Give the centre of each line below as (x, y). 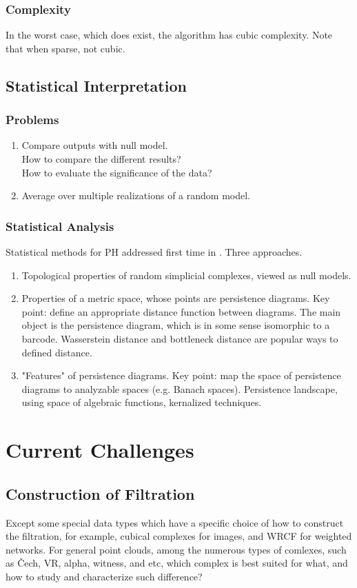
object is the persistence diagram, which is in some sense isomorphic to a (176, 325)
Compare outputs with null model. (95, 145)
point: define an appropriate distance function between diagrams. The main (181, 311)
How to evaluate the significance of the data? (117, 172)
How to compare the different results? (101, 159)
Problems (32, 120)
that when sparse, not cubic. (65, 48)
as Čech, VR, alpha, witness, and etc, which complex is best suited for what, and (177, 563)
